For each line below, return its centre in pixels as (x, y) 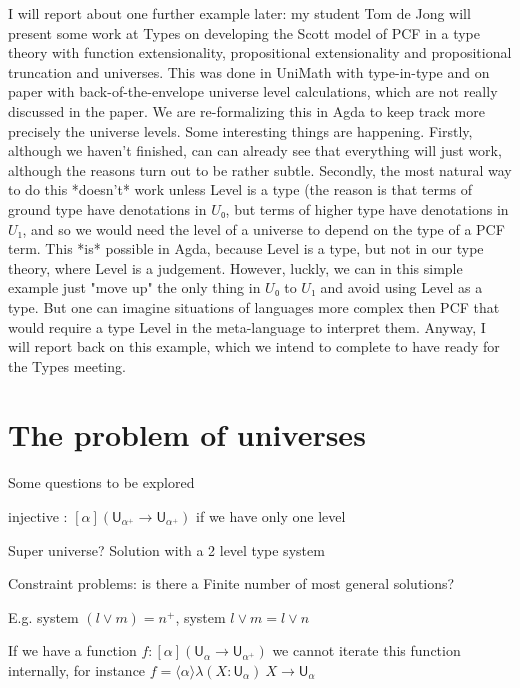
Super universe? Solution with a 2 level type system (166, 549)
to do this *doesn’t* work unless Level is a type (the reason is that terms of (240, 189)
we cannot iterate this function (366, 650)
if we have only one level (271, 516)
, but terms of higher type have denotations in (367, 208)
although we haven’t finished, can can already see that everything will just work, (255, 150)
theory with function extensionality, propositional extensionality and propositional (260, 52)
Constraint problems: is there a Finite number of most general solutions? (231, 583)
